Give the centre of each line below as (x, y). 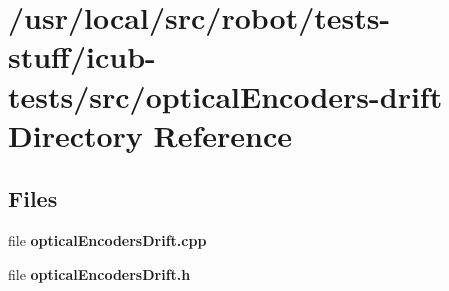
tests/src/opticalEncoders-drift (225, 95)
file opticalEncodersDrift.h (99, 273)
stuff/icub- (82, 56)
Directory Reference (150, 134)
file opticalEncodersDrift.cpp (107, 240)
